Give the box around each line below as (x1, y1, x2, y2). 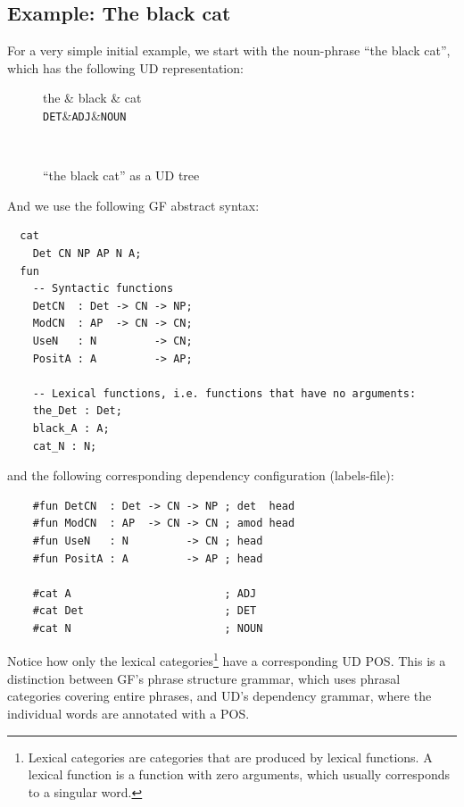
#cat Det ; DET (32, 604, 257, 618)
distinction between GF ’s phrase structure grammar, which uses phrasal (7, 669, 401, 687)
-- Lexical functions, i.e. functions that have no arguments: (32, 387, 417, 400)
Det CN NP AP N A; (32, 247, 142, 261)
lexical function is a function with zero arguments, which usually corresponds (28, 765, 451, 784)
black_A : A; (32, 421, 110, 435)
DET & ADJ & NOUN (43, 105, 127, 124)
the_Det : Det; (32, 404, 122, 418)
